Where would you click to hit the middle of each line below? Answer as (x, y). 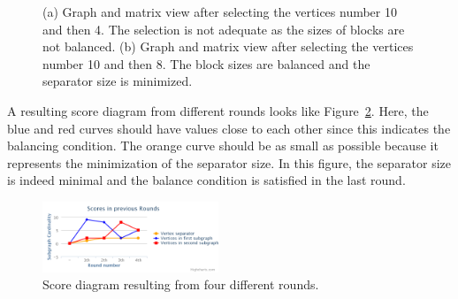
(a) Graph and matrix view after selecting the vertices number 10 (220, 11)
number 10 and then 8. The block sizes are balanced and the (206, 63)
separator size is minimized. (118, 81)
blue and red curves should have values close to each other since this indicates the (229, 128)
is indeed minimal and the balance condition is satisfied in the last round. (206, 180)
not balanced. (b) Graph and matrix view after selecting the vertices (228, 46)
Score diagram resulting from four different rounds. (181, 284)
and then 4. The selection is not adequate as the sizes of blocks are (224, 29)
